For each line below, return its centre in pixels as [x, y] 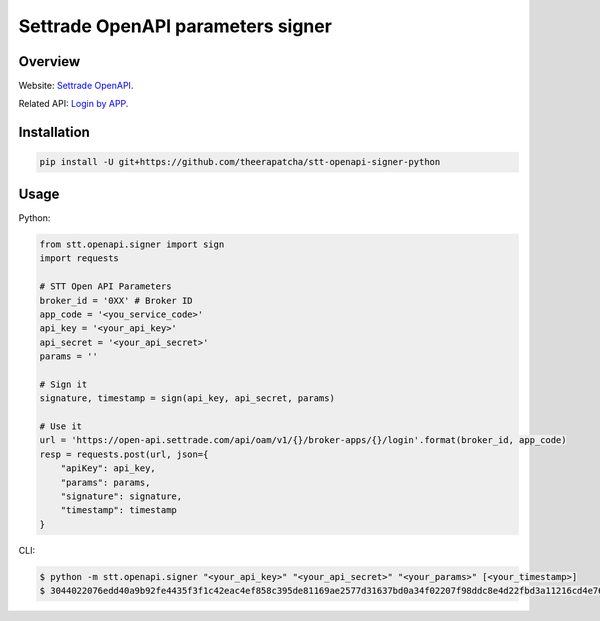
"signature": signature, [121, 496]
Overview [49, 61]
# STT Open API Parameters [105, 286]
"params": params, [105, 482]
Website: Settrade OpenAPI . [76, 86]
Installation [54, 132]
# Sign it [63, 384]
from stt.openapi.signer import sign [132, 244]
